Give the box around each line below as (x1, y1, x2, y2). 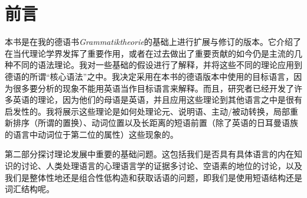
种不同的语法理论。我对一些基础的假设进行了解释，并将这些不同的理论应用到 (5, 59, 302, 71)
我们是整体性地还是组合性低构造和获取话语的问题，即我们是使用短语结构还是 (5, 171, 302, 183)
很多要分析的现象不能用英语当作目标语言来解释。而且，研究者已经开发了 (12, 82, 294, 94)
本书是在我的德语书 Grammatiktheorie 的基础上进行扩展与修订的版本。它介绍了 (5, 35, 301, 48)
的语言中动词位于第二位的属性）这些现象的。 (5, 128, 178, 140)
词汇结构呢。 (5, 183, 54, 195)
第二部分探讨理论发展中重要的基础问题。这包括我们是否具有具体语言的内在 (5, 148, 294, 160)
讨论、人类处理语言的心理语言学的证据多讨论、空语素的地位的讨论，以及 (21, 160, 302, 172)
